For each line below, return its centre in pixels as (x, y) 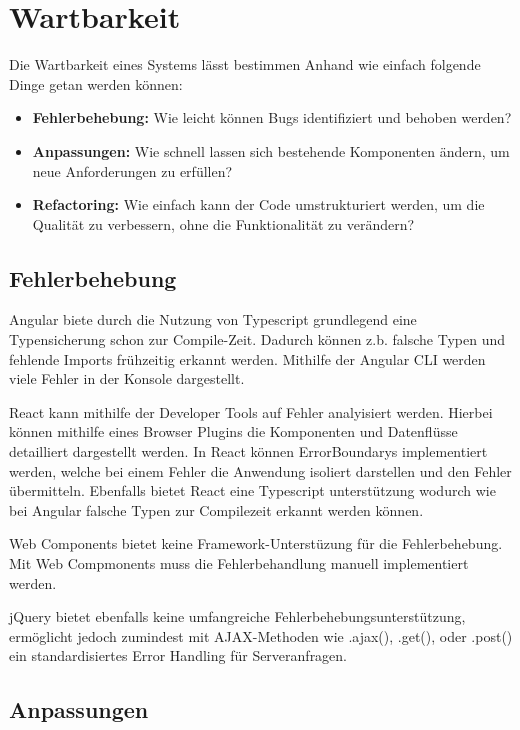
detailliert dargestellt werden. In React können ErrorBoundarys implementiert (248, 451)
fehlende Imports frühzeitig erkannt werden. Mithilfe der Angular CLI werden (247, 358)
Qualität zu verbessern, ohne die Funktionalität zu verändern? (223, 223)
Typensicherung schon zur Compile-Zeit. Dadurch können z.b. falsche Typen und (257, 339)
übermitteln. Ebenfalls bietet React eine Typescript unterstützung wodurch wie (252, 490)
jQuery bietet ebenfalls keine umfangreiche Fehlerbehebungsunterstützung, (237, 616)
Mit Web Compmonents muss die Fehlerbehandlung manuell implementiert (239, 563)
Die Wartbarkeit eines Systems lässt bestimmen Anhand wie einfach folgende (245, 64)
